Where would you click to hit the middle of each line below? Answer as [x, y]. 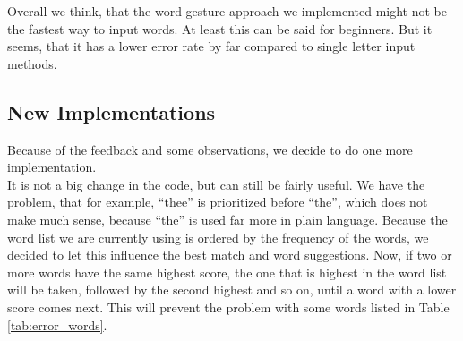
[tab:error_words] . [57, 324]
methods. [32, 63]
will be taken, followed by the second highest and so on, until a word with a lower [232, 290]
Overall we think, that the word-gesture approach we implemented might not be [227, 11]
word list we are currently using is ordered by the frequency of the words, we [218, 237]
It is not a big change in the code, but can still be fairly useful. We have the [216, 184]
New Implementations [111, 111]
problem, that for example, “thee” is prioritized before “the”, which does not [218, 202]
